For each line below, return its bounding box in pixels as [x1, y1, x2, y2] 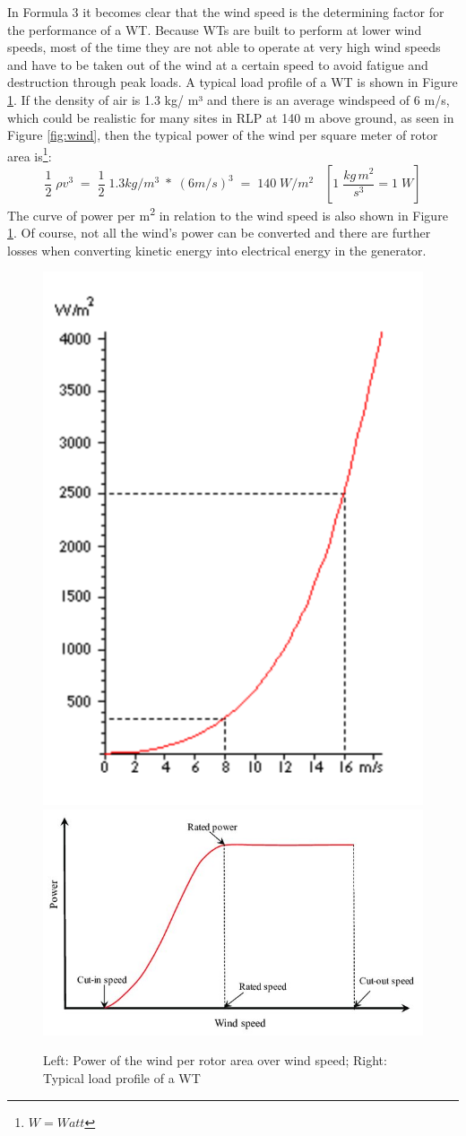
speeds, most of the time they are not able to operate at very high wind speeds [7, 38, 441, 56]
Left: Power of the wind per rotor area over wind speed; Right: [43, 1051, 387, 1070]
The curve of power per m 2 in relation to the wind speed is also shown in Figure [7, 204, 448, 224]
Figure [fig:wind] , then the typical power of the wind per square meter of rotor [7, 126, 438, 144]
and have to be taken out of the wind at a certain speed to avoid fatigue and [7, 55, 428, 74]
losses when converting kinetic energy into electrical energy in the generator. [7, 240, 427, 259]
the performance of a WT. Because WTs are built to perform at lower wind [7, 20, 422, 39]
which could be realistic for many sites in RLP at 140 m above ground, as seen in [7, 108, 454, 126]
